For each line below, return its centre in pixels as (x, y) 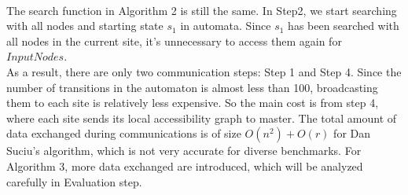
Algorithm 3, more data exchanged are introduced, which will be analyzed (185, 166)
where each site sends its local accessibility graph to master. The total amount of (202, 118)
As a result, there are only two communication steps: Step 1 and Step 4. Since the (204, 71)
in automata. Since (226, 26)
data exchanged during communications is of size (124, 133)
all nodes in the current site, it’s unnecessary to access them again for (174, 40)
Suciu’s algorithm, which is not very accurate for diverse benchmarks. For (184, 151)
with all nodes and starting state (85, 26)
